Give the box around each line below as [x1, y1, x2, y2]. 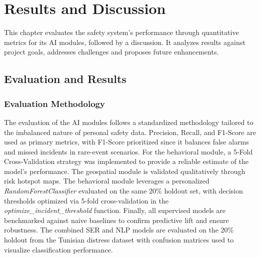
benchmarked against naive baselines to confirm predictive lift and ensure [4, 214, 229, 225]
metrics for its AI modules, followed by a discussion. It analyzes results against [4, 36, 245, 47]
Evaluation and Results [4, 71, 126, 86]
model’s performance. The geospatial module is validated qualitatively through [4, 165, 245, 176]
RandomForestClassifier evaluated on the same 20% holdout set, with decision [4, 185, 243, 196]
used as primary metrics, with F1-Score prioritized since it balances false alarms [4, 136, 249, 147]
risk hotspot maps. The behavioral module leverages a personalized [4, 175, 209, 186]
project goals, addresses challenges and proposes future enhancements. [4, 46, 219, 57]
